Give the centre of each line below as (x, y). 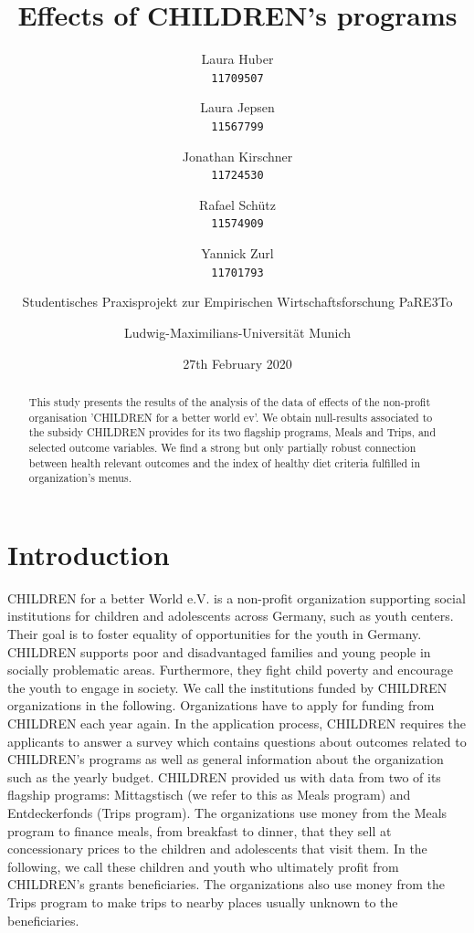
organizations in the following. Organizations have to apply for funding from (221, 705)
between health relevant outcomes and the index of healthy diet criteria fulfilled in (225, 462)
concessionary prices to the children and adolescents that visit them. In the (217, 849)
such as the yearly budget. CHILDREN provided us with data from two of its (224, 776)
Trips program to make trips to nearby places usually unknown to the (203, 902)
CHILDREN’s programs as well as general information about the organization (226, 759)
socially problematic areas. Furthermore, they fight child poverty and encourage (230, 670)
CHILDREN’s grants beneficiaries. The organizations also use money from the (226, 884)
